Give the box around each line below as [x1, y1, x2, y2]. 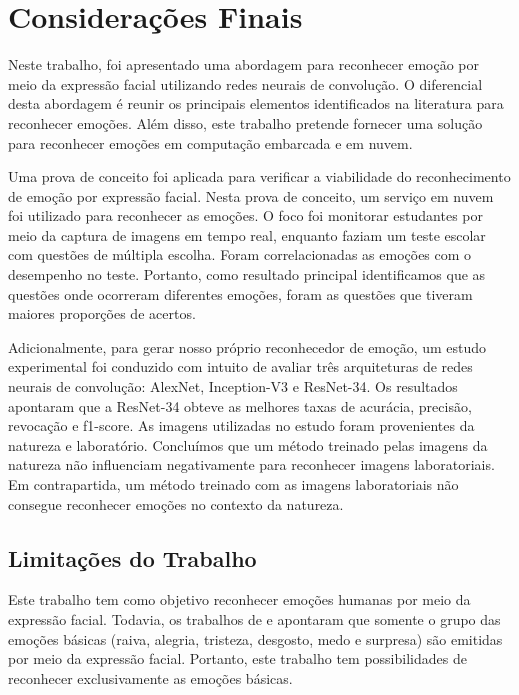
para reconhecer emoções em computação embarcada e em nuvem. [8, 132, 413, 153]
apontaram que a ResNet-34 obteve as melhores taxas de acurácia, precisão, [8, 395, 472, 416]
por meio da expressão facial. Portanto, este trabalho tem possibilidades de [8, 648, 467, 669]
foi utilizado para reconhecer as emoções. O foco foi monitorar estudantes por [8, 205, 483, 226]
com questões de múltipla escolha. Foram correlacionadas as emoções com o [8, 244, 472, 265]
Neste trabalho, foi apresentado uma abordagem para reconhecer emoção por [8, 54, 479, 75]
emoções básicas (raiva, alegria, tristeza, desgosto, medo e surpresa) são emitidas [8, 628, 503, 649]
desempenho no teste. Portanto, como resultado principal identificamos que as [8, 264, 486, 285]
